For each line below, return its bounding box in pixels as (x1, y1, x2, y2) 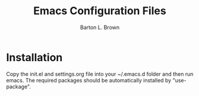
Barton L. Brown (80, 24, 120, 31)
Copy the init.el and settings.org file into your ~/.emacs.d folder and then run (6, 70, 194, 78)
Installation (6, 50, 63, 64)
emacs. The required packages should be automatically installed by (6, 76, 172, 84)
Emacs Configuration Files (33, 4, 166, 18)
